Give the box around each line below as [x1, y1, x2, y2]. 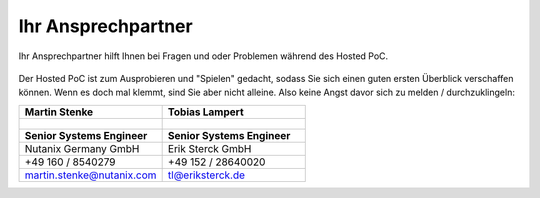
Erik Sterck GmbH [167, 141, 252, 155]
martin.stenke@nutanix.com [24, 168, 157, 182]
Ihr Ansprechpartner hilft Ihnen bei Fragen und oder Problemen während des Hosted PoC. [18, 50, 389, 62]
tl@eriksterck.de [167, 168, 245, 182]
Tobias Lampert [167, 105, 244, 119]
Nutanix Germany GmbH [24, 141, 140, 155]
